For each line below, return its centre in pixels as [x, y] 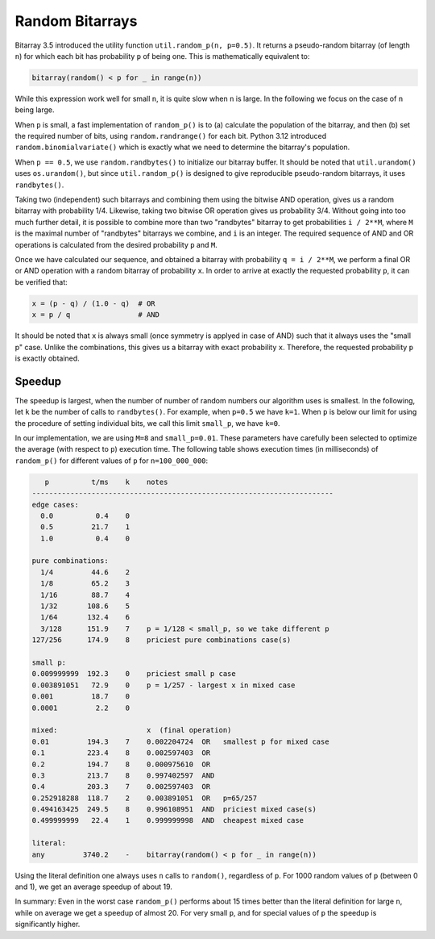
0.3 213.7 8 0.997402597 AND [123, 775]
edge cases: [56, 505]
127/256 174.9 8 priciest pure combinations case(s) [162, 640]
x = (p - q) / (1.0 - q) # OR [94, 303]
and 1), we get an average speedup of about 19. [94, 887]
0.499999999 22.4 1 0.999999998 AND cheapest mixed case [168, 820]
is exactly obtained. [47, 358]
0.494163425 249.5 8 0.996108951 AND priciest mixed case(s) [174, 810]
